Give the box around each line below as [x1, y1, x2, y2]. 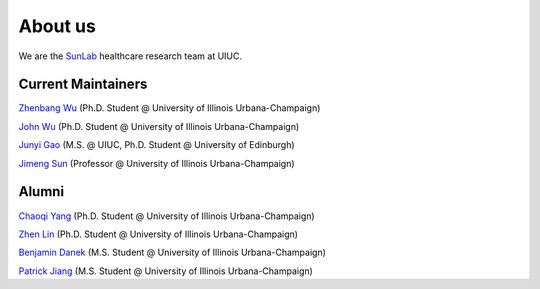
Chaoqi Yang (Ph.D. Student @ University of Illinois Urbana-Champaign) [18, 210, 315, 222]
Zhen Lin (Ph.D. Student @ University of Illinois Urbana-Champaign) [18, 228, 299, 240]
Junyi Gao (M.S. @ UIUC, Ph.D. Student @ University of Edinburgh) [18, 139, 295, 151]
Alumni [18, 183, 65, 200]
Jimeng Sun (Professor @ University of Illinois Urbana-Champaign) [18, 157, 295, 169]
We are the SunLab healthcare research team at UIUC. [18, 50, 243, 62]
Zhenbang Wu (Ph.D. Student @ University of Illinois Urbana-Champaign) [18, 102, 321, 114]
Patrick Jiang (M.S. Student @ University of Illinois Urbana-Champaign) [18, 265, 314, 277]
